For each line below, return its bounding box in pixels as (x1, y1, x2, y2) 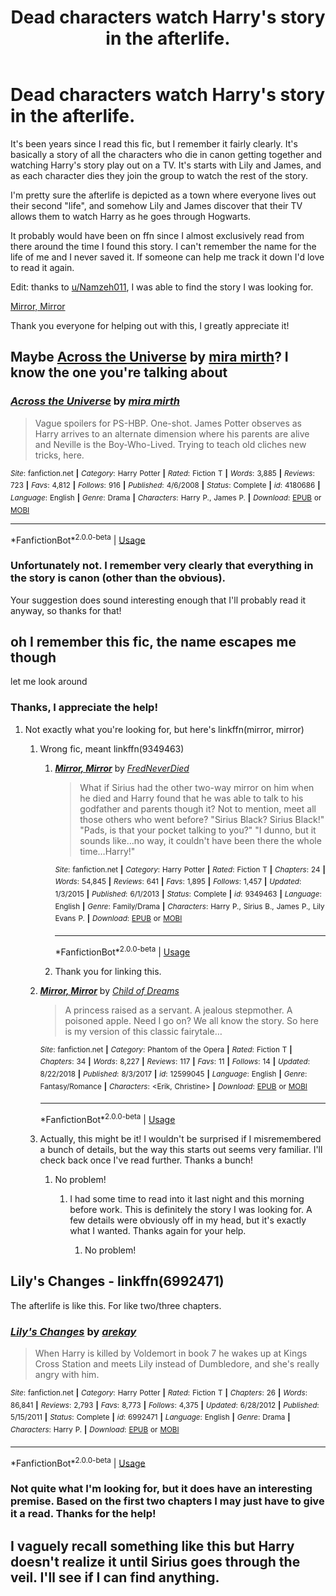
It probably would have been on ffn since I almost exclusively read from (10, 229, 305, 241)
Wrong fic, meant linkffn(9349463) (39, 742, 185, 755)
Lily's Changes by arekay (10, 1324, 137, 1338)
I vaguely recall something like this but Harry (10, 1537, 295, 1555)
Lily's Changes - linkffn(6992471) (10, 1273, 225, 1290)
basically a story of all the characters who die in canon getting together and (10, 148, 323, 160)
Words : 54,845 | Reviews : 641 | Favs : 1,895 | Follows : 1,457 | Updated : (54, 877, 302, 887)
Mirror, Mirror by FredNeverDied (54, 762, 190, 774)
